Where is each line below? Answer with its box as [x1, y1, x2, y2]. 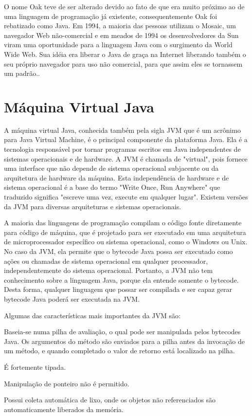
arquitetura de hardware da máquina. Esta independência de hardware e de [4, 172, 229, 182]
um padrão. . [4, 68, 40, 78]
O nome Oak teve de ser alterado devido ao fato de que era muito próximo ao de [4, 1, 245, 11]
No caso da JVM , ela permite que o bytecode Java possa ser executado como [4, 246, 233, 256]
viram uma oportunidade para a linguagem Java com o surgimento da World [4, 39, 233, 50]
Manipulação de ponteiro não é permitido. [4, 378, 129, 388]
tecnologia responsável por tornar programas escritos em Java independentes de [4, 144, 241, 154]
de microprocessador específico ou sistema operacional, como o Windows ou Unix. [4, 236, 248, 247]
